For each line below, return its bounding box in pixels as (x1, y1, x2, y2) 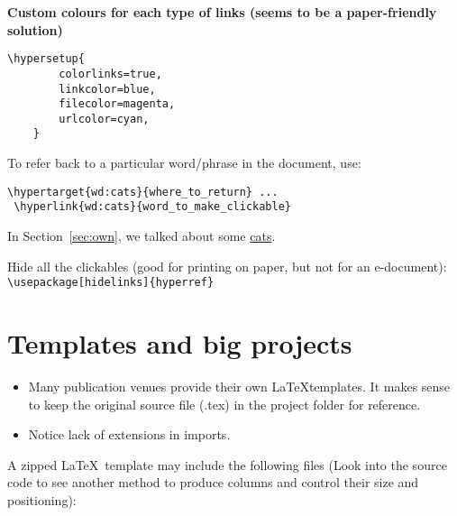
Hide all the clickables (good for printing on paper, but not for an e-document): (7, 256, 447, 275)
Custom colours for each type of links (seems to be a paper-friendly (7, 3, 437, 21)
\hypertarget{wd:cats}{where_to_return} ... (7, 185, 279, 198)
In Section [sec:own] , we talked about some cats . (7, 226, 276, 245)
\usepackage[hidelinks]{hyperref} (7, 276, 215, 290)
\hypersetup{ (7, 52, 85, 66)
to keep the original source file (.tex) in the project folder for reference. (28, 394, 421, 413)
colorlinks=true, (59, 67, 162, 80)
